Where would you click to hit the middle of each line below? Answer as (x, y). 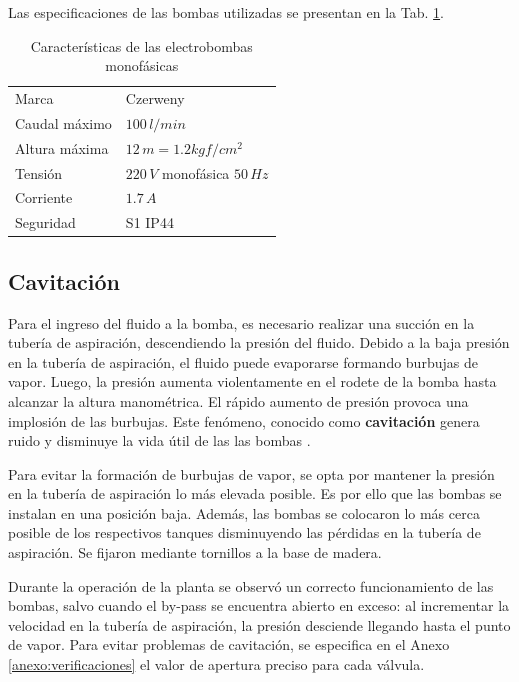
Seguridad (45, 222)
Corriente (44, 197)
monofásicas (142, 65)
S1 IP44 (149, 222)
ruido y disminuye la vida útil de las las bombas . (159, 440)
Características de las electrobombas (141, 45)
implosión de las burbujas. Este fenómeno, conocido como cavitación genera (244, 420)
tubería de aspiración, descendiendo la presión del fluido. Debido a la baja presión (259, 342)
